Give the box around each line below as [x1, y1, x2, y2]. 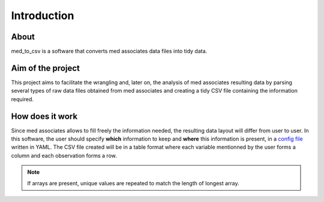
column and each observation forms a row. [11, 152, 117, 159]
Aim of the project [11, 63, 80, 73]
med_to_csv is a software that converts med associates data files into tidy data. [11, 48, 208, 55]
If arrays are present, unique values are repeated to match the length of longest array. [27, 179, 239, 186]
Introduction [11, 9, 74, 22]
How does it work [11, 111, 78, 121]
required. [11, 96, 34, 103]
